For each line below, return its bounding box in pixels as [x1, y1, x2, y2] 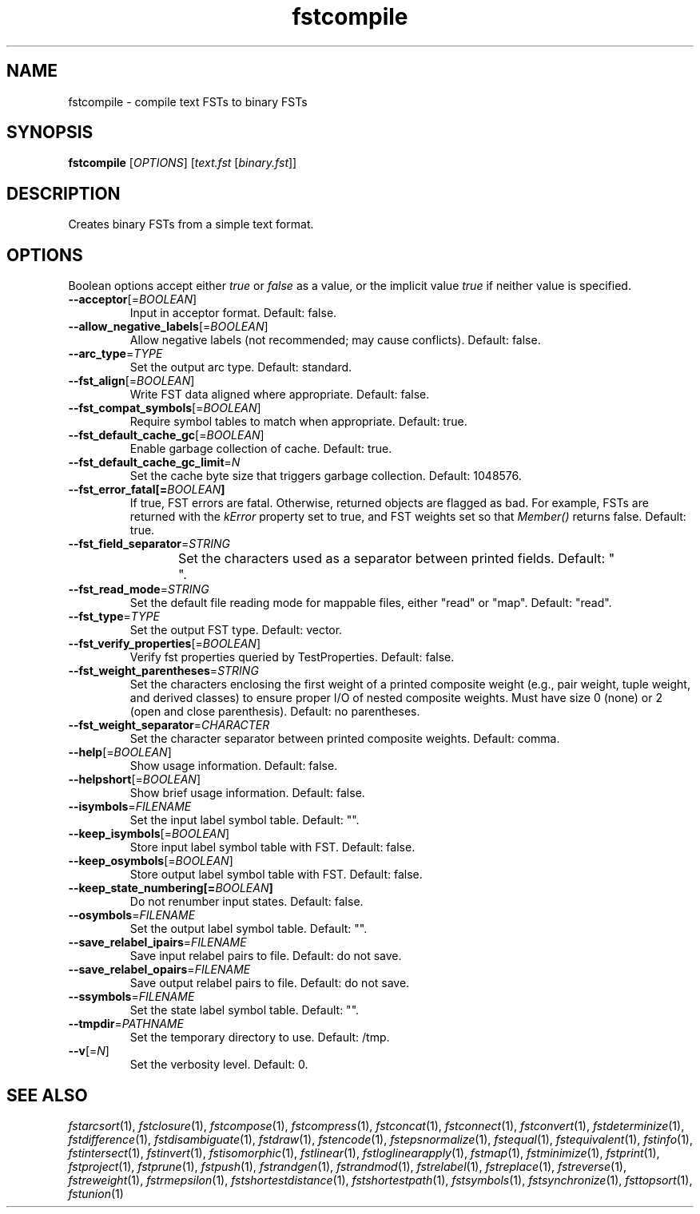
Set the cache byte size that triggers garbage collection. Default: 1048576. [129, 469, 522, 483]
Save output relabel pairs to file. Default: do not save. [129, 976, 410, 990]
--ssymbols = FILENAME [68, 990, 195, 1004]
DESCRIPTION [6, 183, 121, 204]
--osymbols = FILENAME [68, 908, 196, 922]
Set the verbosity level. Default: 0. [129, 1057, 308, 1072]
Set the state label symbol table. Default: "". [129, 1003, 360, 1018]
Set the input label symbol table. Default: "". [129, 813, 360, 827]
